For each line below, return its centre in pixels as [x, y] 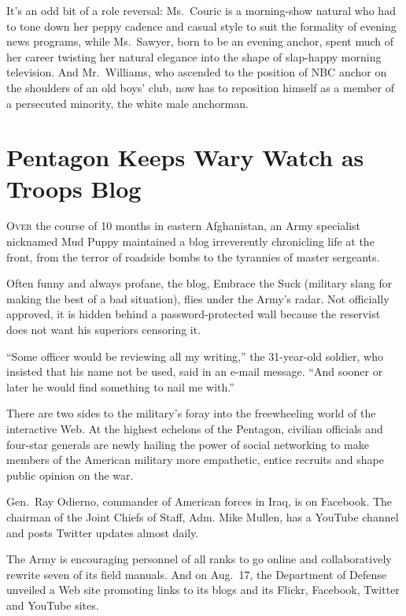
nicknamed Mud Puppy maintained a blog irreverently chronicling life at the [190, 241]
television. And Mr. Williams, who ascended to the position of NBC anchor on [197, 72]
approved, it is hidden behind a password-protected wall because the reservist [194, 314]
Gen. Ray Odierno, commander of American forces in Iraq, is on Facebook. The [199, 501]
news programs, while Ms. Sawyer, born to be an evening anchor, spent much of [200, 41]
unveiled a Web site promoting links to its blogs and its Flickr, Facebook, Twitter [203, 590]
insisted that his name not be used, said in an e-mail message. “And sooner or [195, 371]
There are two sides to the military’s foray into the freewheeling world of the [191, 413]
